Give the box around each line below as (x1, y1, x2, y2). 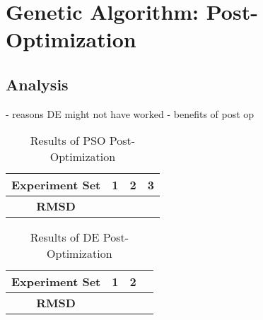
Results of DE (30, 229, 100, 246)
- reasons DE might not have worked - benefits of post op (6, 106, 255, 121)
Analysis (6, 73, 69, 95)
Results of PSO (30, 132, 106, 149)
